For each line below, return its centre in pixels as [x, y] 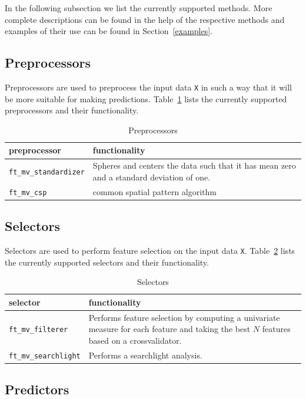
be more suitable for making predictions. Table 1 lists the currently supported [146, 98]
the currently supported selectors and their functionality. [107, 262]
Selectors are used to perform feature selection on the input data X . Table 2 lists [150, 251]
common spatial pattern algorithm [155, 191]
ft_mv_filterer [39, 330]
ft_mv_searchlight [45, 356]
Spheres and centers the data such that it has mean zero [194, 165]
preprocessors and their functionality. [72, 110]
